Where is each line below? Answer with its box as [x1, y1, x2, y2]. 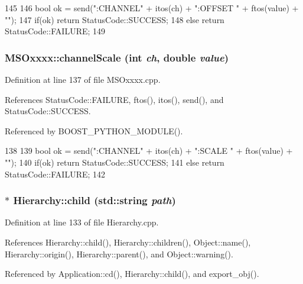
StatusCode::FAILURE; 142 [5, 167, 106, 180]
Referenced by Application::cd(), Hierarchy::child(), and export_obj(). [5, 267, 259, 280]
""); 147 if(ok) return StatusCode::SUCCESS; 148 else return [5, 13, 224, 25]
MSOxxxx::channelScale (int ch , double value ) [5, 50, 229, 64]
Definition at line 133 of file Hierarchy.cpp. [5, 216, 159, 228]
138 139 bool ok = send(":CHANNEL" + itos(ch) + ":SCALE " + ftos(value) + [5, 144, 293, 157]
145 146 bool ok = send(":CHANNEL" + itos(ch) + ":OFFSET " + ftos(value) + [5, 2, 299, 14]
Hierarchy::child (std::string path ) [13, 193, 176, 208]
